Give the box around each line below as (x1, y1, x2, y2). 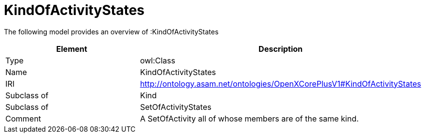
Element (56, 44, 88, 54)
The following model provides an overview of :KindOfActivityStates (4, 27, 219, 36)
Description (259, 44, 303, 54)
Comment (5, 113, 41, 123)
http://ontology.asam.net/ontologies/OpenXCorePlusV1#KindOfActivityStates (140, 78, 421, 89)
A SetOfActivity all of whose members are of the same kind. (140, 113, 359, 123)
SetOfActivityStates (140, 102, 212, 112)
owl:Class (140, 55, 175, 65)
